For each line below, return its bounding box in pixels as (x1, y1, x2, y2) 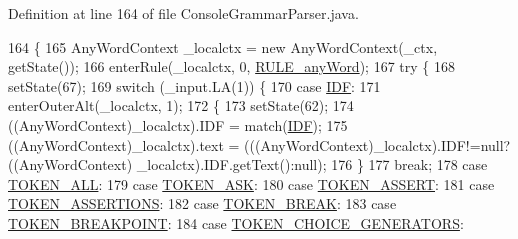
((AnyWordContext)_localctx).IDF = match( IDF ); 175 (8, 114, 348, 135)
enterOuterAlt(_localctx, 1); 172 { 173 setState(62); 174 (8, 95, 354, 116)
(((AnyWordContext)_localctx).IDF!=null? (244, 134, 511, 155)
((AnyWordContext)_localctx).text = (8, 134, 240, 155)
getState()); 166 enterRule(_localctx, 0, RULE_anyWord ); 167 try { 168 (8, 56, 455, 77)
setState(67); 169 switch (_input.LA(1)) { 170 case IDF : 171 (8, 75, 381, 96)
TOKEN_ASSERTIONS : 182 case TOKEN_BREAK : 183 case (8, 193, 397, 214)
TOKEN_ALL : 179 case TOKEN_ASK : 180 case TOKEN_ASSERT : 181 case (8, 173, 495, 194)
